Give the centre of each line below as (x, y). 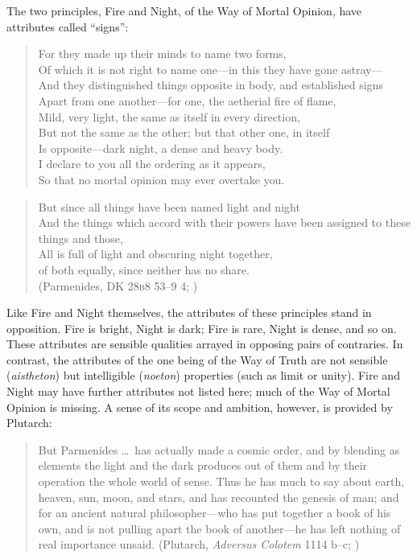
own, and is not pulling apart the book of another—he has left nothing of (219, 528)
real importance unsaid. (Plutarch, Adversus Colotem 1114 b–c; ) (199, 544)
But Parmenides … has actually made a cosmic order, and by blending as (219, 449)
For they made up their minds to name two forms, (162, 53)
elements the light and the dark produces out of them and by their (203, 465)
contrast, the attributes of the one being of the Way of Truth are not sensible (197, 359)
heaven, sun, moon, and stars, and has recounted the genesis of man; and (219, 497)
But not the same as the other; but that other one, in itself (184, 132)
